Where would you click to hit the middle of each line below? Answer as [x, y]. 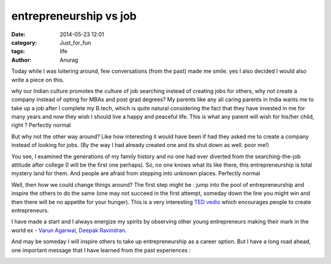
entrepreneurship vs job [74, 16]
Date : [18, 34]
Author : [21, 60]
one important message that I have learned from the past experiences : [101, 250]
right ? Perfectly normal [41, 125]
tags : [18, 51]
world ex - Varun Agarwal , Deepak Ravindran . [69, 230]
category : [24, 42]
